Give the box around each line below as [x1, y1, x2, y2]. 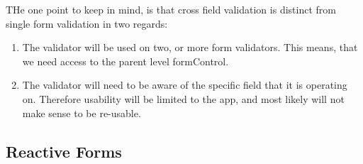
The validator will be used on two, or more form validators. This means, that [22, 40, 358, 55]
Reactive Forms [6, 140, 122, 162]
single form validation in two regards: [6, 16, 168, 31]
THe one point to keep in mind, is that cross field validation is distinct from [6, 2, 336, 16]
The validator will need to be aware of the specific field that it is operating [22, 77, 347, 92]
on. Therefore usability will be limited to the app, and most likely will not [22, 91, 345, 106]
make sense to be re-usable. [22, 105, 141, 120]
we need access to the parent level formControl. [22, 53, 229, 68]
